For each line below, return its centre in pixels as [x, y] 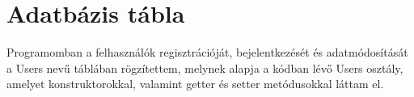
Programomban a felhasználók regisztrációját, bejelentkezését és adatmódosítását [207, 52]
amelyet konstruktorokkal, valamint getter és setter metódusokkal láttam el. [195, 84]
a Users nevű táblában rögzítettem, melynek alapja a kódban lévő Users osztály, [205, 67]
